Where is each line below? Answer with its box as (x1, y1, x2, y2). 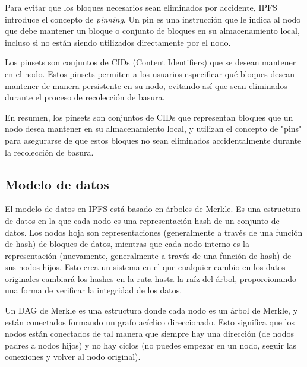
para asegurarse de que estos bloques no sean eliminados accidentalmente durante (5, 134, 302, 146)
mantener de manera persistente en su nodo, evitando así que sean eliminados (5, 79, 287, 91)
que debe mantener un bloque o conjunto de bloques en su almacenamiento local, (5, 24, 300, 37)
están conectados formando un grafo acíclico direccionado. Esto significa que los (5, 315, 295, 328)
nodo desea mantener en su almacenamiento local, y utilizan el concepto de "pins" (5, 122, 302, 135)
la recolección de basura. (5, 145, 94, 158)
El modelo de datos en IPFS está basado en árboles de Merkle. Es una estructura (5, 203, 301, 215)
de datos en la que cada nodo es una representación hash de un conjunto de (5, 214, 280, 226)
